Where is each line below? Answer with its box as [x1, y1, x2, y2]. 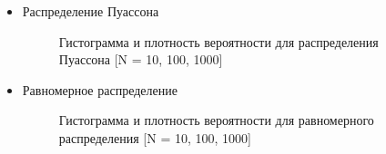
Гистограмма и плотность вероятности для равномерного [58, 111, 374, 130]
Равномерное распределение [22, 80, 178, 99]
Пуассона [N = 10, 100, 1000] [58, 50, 223, 69]
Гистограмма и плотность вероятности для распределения [58, 32, 379, 51]
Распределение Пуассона [22, 2, 159, 20]
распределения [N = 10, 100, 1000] [58, 128, 251, 147]
